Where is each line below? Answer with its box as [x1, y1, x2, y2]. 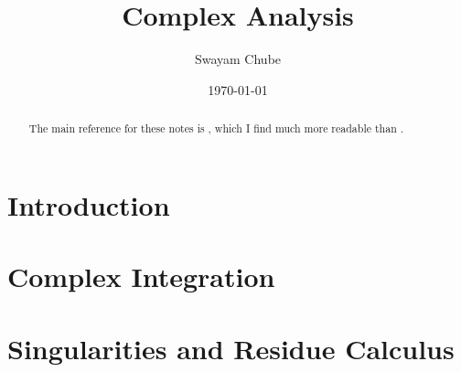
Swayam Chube [194, 49, 282, 69]
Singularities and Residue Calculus [7, 329, 455, 367]
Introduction [7, 186, 170, 223]
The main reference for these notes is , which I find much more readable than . [28, 121, 404, 136]
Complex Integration [7, 258, 275, 295]
